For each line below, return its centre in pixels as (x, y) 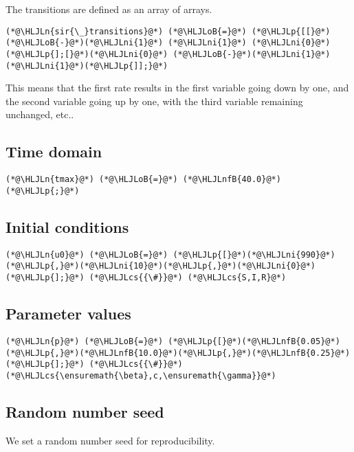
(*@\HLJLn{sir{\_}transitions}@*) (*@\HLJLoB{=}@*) (126, 31)
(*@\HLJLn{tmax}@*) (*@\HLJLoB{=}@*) (92, 180)
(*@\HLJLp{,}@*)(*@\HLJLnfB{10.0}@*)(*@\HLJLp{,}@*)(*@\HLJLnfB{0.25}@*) (178, 353)
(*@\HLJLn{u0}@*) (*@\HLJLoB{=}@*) (87, 255)
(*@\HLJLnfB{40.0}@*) (232, 180)
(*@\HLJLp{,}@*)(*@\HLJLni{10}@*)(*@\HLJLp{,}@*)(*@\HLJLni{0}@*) (161, 266)
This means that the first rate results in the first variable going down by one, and (177, 88)
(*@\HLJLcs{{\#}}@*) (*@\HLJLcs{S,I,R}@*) (188, 278)
